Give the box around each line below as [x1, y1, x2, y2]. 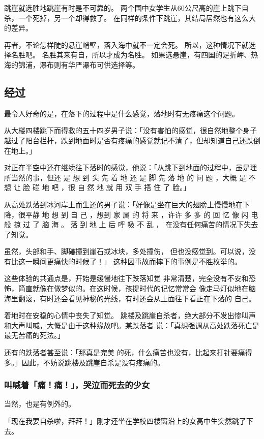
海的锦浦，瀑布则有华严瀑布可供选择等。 [4, 59, 139, 70]
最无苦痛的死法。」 [4, 330, 65, 340]
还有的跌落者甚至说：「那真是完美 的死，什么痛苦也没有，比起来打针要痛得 [4, 347, 252, 358]
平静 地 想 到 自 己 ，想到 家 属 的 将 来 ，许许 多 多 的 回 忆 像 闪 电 [25, 209, 258, 219]
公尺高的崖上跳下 [184, 3, 242, 13]
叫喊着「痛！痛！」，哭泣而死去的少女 [4, 379, 150, 391]
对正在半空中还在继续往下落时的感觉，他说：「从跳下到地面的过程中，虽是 [4, 162, 250, 173]
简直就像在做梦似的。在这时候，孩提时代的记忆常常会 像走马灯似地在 [18, 283, 249, 294]
